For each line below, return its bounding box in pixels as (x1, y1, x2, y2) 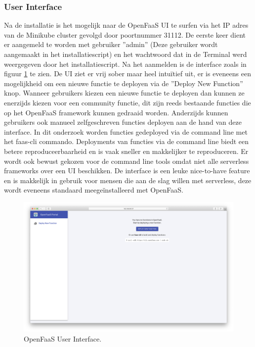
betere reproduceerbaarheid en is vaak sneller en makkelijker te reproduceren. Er (4, 146, 249, 156)
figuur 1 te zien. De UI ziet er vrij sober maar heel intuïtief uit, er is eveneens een (4, 68, 251, 79)
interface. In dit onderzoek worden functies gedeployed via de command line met (4, 126, 248, 137)
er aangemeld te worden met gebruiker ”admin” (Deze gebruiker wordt (4, 39, 218, 50)
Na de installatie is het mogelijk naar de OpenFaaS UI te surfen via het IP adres (4, 20, 249, 30)
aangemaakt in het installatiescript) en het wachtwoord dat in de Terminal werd (4, 49, 247, 59)
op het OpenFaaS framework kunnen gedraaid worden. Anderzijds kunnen (4, 107, 228, 117)
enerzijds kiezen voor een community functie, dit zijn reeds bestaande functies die (4, 97, 251, 107)
